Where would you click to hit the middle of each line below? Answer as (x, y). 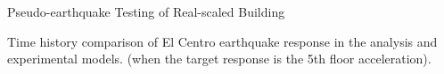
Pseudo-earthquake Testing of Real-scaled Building (146, 11)
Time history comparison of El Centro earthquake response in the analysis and (222, 41)
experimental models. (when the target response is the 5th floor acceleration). (219, 59)
